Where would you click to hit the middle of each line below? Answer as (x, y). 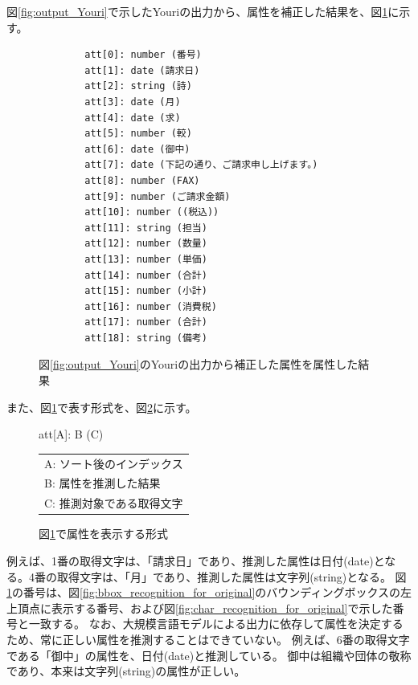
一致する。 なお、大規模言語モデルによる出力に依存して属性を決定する (216, 624)
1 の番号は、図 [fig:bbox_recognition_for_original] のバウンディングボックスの (203, 592)
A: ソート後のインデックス (114, 463)
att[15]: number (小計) (146, 291)
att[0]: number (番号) (143, 55)
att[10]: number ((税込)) (152, 212)
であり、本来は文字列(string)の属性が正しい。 (126, 671)
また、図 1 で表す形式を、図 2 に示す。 (102, 407)
